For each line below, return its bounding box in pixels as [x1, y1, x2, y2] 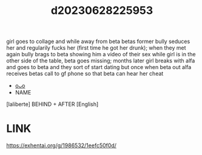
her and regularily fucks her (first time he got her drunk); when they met [6, 44, 186, 51]
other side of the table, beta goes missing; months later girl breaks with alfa [6, 57, 195, 64]
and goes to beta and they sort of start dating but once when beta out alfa [6, 64, 192, 71]
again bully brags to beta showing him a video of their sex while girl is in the [6, 51, 196, 58]
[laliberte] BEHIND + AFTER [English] [6, 101, 99, 108]
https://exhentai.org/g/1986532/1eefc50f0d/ [6, 142, 117, 149]
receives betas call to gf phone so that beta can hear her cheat [6, 70, 164, 77]
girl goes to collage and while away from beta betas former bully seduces [6, 38, 190, 45]
